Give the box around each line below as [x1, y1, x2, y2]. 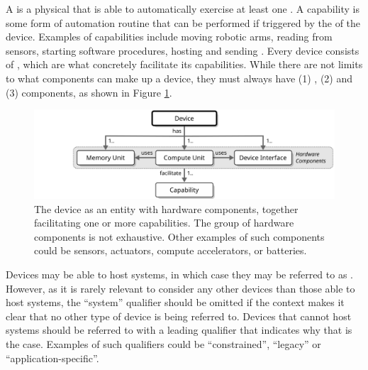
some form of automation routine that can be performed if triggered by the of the [6, 15, 361, 30]
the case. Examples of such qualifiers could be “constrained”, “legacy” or [6, 336, 321, 351]
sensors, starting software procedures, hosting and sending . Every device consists [6, 43, 359, 58]
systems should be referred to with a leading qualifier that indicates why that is [6, 322, 352, 337]
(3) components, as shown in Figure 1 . [6, 85, 172, 99]
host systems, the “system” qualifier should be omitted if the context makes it [6, 295, 345, 310]
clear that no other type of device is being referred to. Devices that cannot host [6, 308, 352, 323]
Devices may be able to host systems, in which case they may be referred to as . [6, 267, 353, 281]
